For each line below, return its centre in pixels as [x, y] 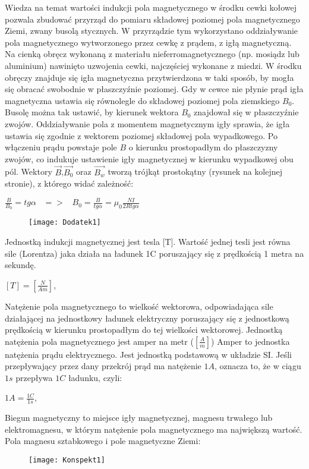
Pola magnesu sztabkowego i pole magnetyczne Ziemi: [103, 441]
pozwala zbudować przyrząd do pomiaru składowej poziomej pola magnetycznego [152, 19]
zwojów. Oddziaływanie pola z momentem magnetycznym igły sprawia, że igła [147, 123]
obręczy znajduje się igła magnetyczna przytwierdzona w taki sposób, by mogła [149, 77]
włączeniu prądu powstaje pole [61, 147]
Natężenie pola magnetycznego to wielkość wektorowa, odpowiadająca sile [139, 306]
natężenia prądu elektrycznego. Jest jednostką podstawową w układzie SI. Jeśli [149, 354]
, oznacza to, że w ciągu [258, 366]
